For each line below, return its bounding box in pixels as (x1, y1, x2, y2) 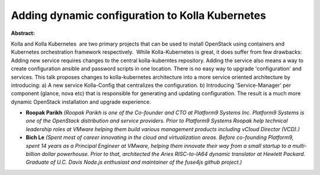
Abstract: (11, 30, 35, 37)
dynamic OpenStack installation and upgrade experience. (11, 98, 151, 105)
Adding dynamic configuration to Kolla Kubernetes (11, 9, 267, 22)
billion (25, 151, 41, 158)
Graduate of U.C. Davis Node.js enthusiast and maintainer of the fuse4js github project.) (25, 158, 242, 166)
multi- (292, 142, 308, 149)
